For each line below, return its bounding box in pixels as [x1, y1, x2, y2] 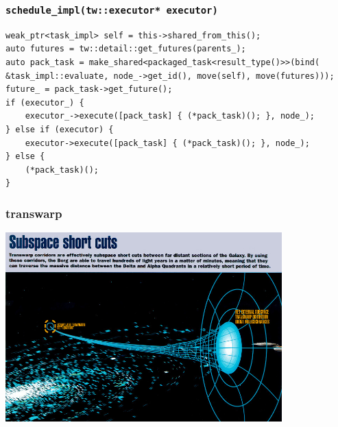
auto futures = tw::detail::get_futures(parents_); [5, 44, 246, 54]
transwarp [5, 204, 62, 221]
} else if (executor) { [5, 124, 114, 134]
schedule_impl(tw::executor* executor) [5, 4, 218, 16]
